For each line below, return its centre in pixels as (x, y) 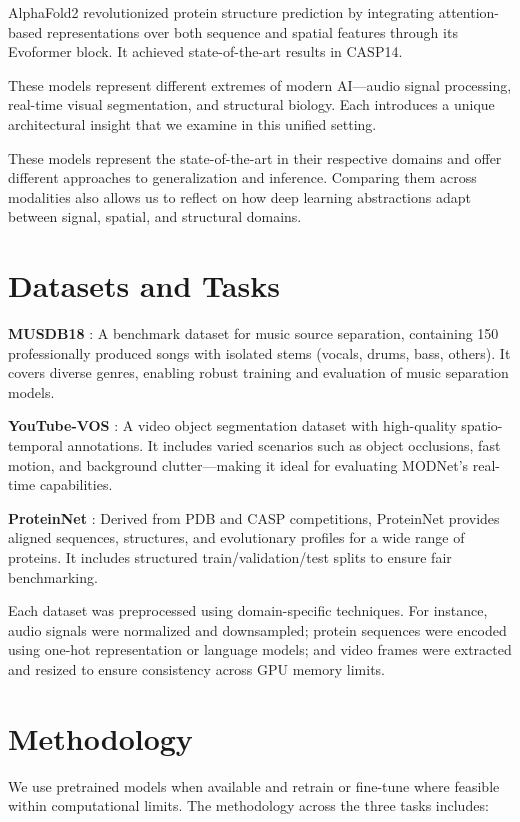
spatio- (482, 425)
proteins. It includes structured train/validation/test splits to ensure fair (230, 557)
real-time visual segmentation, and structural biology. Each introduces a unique (251, 104)
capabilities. (76, 484)
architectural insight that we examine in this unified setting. (192, 123)
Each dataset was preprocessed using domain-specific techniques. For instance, (248, 610)
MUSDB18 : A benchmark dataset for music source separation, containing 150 (253, 333)
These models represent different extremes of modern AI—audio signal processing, (260, 84)
